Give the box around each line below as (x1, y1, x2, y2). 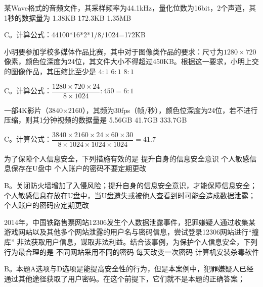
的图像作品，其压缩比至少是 (4, 66, 96, 76)
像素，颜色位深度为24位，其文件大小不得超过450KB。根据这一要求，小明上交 (4, 56, 259, 67)
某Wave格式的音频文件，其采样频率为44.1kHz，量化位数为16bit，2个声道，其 (4, 3, 256, 13)
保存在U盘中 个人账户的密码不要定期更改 (11, 163, 147, 174)
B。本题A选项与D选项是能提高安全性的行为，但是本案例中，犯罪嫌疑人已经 (4, 263, 254, 274)
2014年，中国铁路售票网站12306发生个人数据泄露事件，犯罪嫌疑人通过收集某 (4, 216, 255, 227)
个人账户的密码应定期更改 (4, 200, 89, 210)
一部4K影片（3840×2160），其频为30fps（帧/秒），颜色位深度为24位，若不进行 (4, 104, 258, 115)
